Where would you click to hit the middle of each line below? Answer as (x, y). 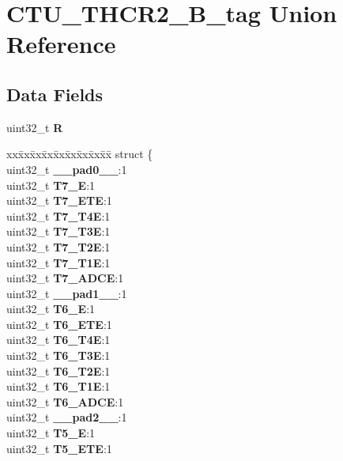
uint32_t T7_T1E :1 (58, 262)
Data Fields (55, 94)
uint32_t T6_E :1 (51, 309)
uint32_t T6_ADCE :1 (65, 401)
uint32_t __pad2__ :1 (67, 417)
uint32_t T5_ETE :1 (59, 448)
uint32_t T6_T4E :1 (58, 340)
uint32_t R (35, 127)
